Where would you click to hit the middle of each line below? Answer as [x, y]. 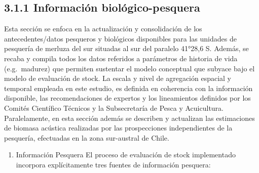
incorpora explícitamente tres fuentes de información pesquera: [113, 164]
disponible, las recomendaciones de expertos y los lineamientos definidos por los [127, 98]
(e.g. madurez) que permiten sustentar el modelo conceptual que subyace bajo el [129, 68]
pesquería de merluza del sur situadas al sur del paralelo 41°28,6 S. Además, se [126, 48]
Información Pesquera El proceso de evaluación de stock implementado [126, 155]
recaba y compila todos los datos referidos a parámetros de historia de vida [121, 58]
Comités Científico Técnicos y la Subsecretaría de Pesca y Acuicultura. [114, 107]
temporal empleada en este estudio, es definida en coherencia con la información [128, 88]
